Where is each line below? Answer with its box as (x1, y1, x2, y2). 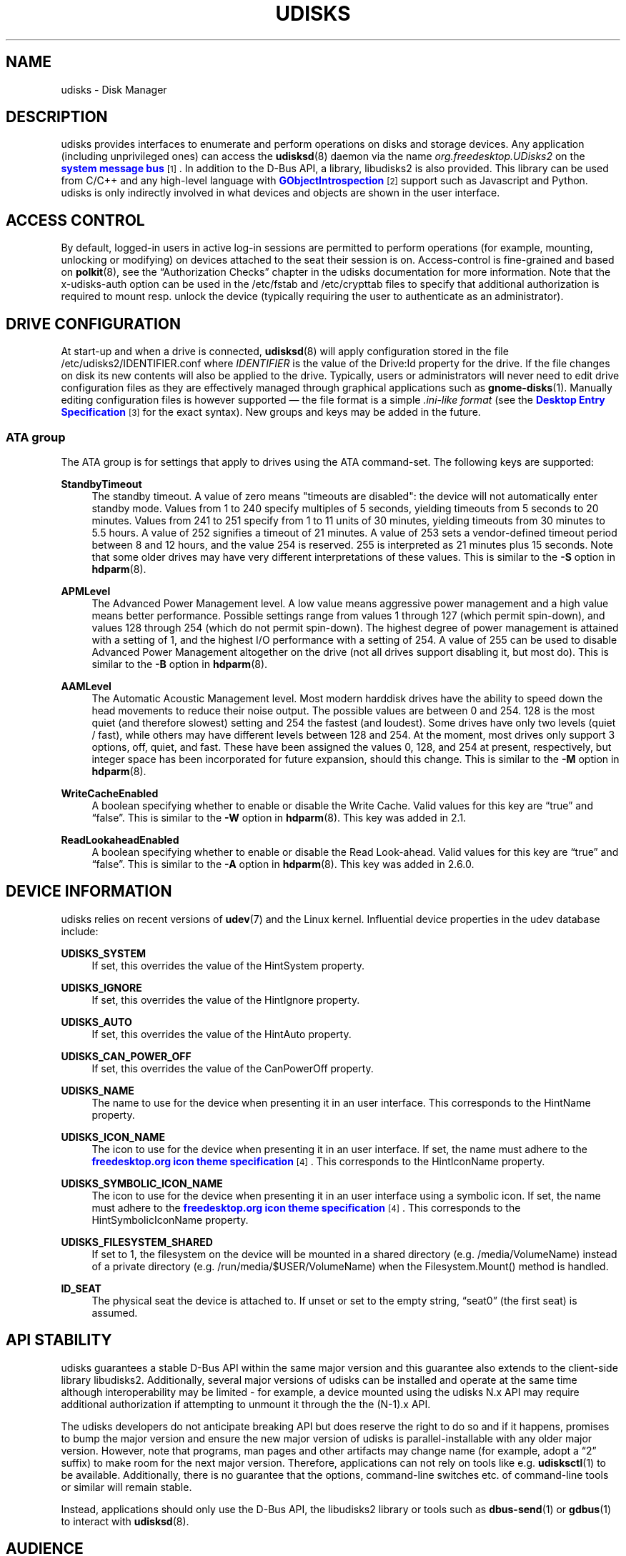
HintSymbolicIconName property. (91, 1213, 249, 1226)
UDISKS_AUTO (61, 1015, 132, 1028)
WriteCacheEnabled (61, 787, 159, 799)
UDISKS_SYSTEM (61, 947, 146, 959)
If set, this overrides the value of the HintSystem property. (91, 959, 365, 972)
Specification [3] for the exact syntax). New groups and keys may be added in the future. (61, 406, 481, 419)
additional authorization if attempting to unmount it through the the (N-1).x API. (61, 1397, 431, 1410)
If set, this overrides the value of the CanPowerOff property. (91, 1062, 374, 1074)
